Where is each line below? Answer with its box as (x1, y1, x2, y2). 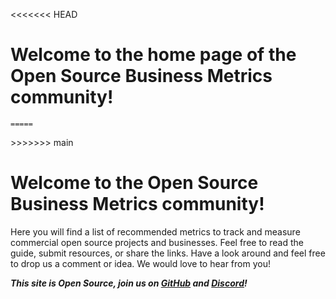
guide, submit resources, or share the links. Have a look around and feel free (10, 247, 326, 259)
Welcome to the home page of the (10, 44, 297, 66)
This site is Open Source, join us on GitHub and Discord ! (10, 277, 248, 289)
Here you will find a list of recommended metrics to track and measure (10, 225, 301, 238)
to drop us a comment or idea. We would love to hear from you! (10, 257, 271, 269)
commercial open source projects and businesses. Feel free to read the (10, 236, 304, 248)
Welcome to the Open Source (10, 172, 259, 194)
